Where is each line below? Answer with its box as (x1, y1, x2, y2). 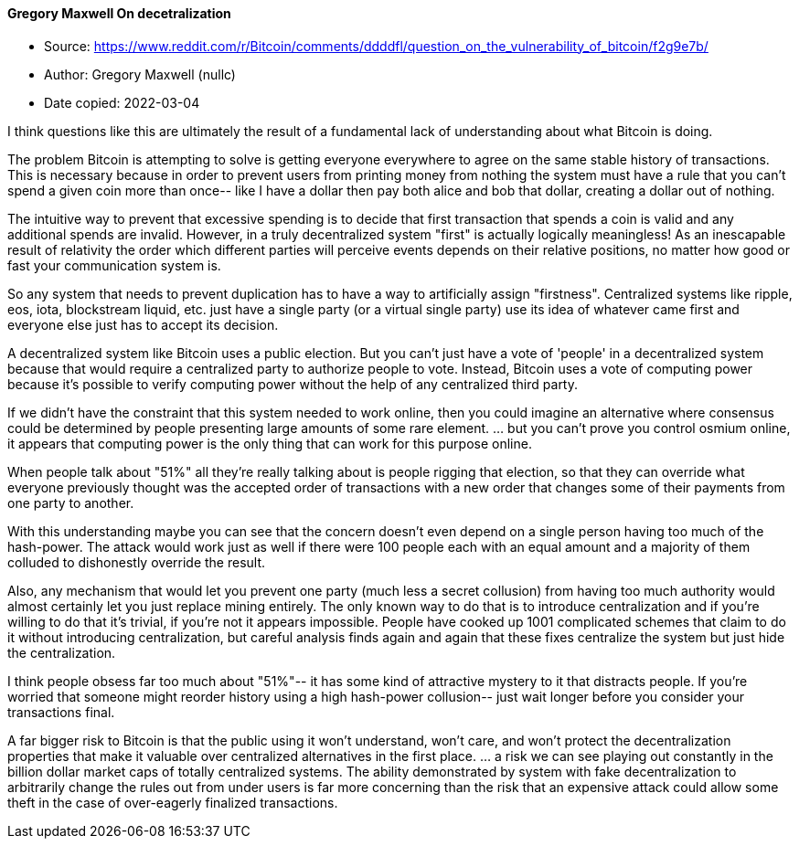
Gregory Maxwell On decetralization (7, 5, 231, 21)
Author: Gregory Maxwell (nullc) (44, 66, 236, 82)
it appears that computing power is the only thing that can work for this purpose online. (7, 435, 532, 451)
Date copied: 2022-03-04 (44, 94, 200, 111)
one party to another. (7, 494, 134, 511)
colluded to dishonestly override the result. (7, 554, 266, 570)
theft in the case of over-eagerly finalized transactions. (7, 794, 338, 810)
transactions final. (7, 703, 115, 720)
